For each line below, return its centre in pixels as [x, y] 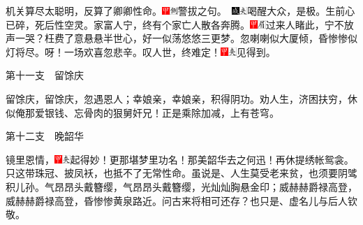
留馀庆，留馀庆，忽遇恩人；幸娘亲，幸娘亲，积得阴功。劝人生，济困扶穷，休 [181, 98]
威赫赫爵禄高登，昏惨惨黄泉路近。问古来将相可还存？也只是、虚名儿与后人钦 [181, 200]
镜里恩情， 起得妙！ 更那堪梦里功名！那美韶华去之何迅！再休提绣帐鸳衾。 [180, 159]
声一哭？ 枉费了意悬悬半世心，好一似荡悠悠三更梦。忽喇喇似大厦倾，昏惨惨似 [181, 38]
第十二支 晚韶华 [45, 136]
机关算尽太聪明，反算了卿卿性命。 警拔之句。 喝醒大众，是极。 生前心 [180, 10]
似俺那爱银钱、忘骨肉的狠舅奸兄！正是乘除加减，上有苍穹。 [142, 112]
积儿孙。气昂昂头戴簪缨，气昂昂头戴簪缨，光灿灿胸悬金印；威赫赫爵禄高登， [181, 186]
